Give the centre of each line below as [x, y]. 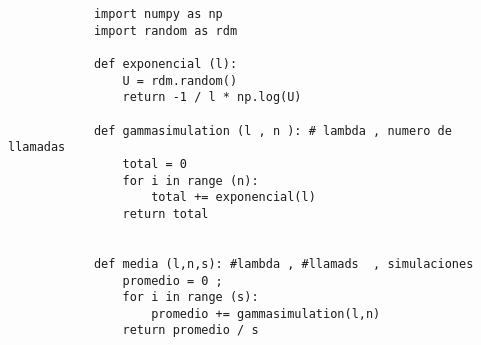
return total [165, 213]
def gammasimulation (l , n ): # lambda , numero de [272, 130]
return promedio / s [190, 330]
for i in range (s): [190, 297]
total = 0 [154, 163]
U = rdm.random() [180, 80]
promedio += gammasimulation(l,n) [266, 313]
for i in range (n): [190, 180]
